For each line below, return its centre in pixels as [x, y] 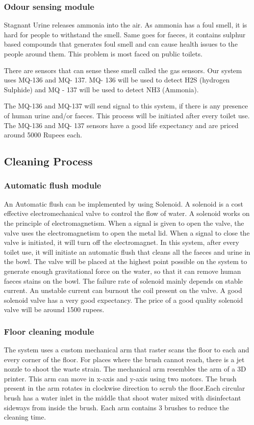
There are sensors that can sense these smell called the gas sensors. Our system [123, 70]
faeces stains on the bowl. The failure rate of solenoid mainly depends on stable [124, 280]
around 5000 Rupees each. [43, 135]
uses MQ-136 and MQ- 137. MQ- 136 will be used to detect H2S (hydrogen [117, 80]
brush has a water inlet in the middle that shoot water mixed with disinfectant [123, 398]
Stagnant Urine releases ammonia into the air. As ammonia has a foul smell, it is [126, 25]
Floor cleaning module [49, 331]
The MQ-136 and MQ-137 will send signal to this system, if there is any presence [126, 106]
